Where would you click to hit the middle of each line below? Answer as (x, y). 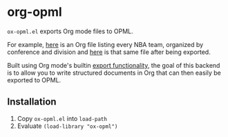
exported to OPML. (34, 80)
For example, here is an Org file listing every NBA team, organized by (105, 44)
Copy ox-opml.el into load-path (62, 118)
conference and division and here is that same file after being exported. (109, 52)
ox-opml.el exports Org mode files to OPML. (70, 31)
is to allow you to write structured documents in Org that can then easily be (114, 73)
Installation (32, 102)
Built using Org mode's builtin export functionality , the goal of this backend (114, 65)
